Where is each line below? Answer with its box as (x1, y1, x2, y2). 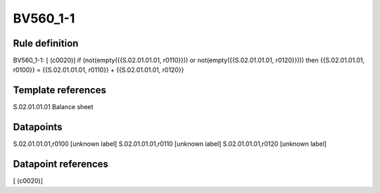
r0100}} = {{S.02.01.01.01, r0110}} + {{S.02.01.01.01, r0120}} (13, 66, 184, 74)
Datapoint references (13, 158, 109, 170)
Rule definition (13, 37, 79, 49)
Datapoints (13, 121, 63, 133)
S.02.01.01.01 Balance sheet (13, 103, 94, 111)
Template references (13, 85, 107, 96)
